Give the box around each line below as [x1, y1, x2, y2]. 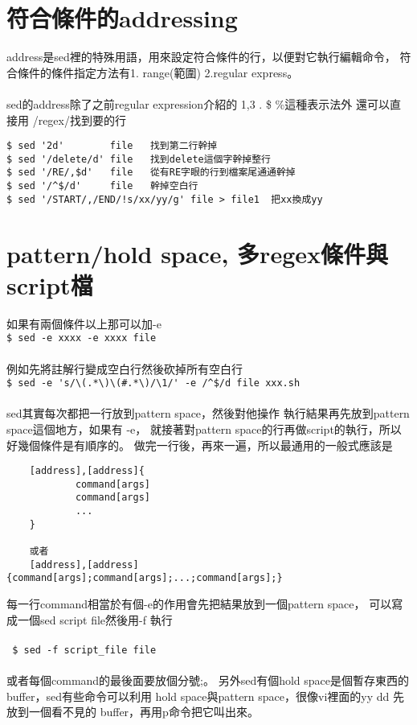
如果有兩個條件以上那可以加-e [6, 315, 161, 332]
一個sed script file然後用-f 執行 [17, 611, 173, 628]
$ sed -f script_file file [12, 644, 157, 656]
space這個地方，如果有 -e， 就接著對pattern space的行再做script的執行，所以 [6, 420, 402, 437]
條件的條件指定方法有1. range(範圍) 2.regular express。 [17, 64, 299, 80]
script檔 [6, 268, 93, 301]
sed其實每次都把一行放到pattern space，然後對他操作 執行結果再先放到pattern [6, 405, 410, 422]
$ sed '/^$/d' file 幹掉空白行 [6, 180, 198, 192]
